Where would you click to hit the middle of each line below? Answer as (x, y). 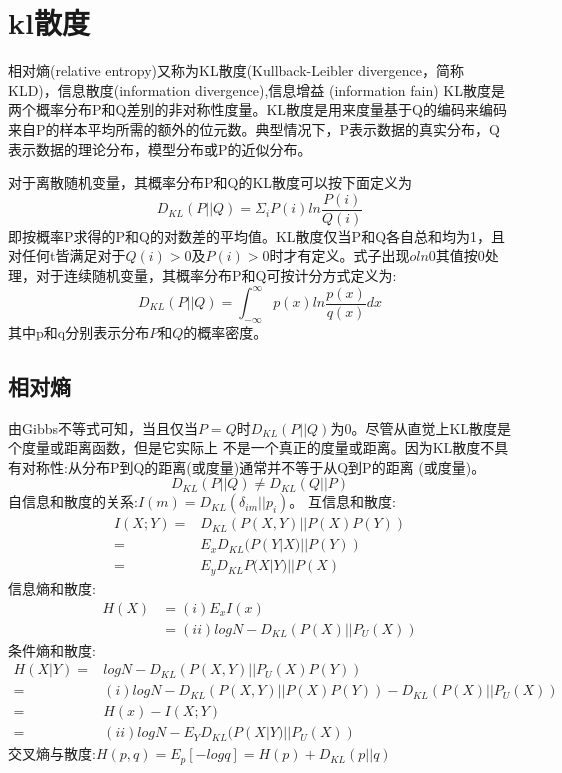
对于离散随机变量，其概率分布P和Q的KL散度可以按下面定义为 (210, 182)
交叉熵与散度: (52, 753)
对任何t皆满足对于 (67, 255)
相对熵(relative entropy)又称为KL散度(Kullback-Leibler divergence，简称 (236, 70)
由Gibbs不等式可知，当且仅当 (103, 427)
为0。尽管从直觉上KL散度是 (421, 427)
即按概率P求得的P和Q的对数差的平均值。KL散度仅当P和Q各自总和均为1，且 (257, 235)
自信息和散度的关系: (73, 501)
